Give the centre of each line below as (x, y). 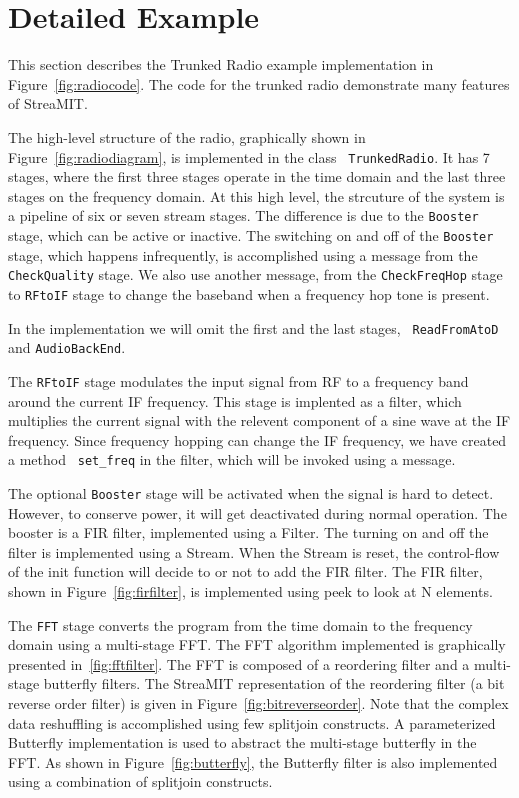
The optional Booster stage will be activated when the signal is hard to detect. (251, 492)
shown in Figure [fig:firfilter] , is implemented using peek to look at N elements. (250, 591)
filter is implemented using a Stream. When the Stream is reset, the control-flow (254, 551)
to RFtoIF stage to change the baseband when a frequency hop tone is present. (249, 293)
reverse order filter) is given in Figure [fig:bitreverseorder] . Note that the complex (258, 703)
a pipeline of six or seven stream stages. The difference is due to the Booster (243, 215)
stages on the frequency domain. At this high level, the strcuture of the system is (256, 195)
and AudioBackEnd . (67, 347)
